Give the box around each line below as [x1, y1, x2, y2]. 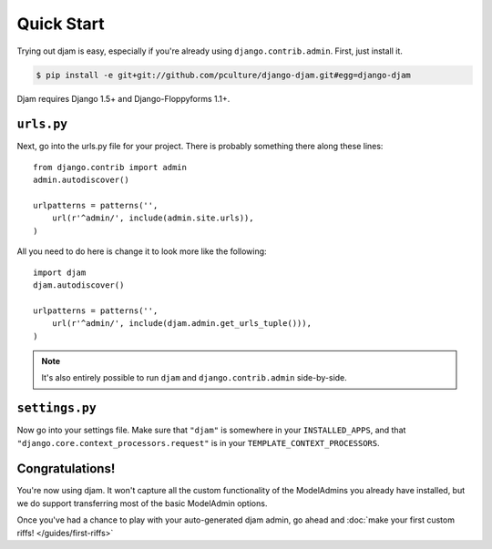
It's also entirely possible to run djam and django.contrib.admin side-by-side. [41, 372, 348, 383]
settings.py [16, 401, 97, 416]
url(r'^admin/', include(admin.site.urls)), [51, 213, 254, 223]
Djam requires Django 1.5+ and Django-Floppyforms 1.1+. [16, 93, 231, 104]
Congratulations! [16, 461, 116, 477]
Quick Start [16, 14, 105, 34]
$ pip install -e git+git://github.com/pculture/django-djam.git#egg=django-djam [36, 69, 412, 80]
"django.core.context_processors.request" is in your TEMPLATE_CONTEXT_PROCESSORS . [16, 437, 380, 448]
